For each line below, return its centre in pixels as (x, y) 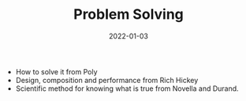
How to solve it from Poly (56, 71)
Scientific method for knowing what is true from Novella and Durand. (127, 88)
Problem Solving (129, 14)
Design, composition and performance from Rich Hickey (107, 80)
